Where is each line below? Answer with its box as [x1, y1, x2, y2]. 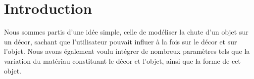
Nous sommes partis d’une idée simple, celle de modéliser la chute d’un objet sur [4, 27, 249, 37]
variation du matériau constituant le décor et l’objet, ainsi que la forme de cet [4, 55, 241, 66]
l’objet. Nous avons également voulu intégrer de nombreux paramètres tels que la [4, 46, 250, 56]
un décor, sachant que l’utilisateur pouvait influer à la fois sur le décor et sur [4, 36, 237, 46]
